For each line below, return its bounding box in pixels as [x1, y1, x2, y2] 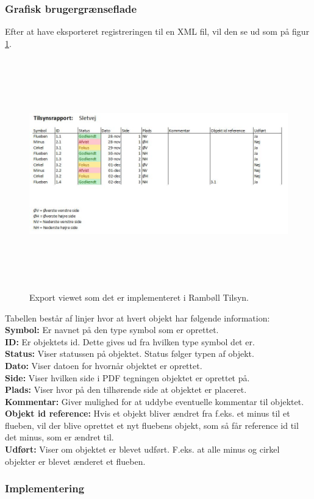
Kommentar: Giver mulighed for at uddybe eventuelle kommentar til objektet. [5, 395, 304, 407]
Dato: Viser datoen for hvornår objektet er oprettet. [5, 359, 202, 372]
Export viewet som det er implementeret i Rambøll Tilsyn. [29, 290, 249, 303]
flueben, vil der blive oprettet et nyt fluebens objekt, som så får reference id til [5, 418, 299, 431]
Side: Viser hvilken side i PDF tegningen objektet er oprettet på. [5, 371, 250, 384]
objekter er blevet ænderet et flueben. [5, 454, 146, 467]
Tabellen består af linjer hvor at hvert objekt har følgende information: [5, 311, 270, 324]
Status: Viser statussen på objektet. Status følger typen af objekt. [5, 347, 254, 360]
